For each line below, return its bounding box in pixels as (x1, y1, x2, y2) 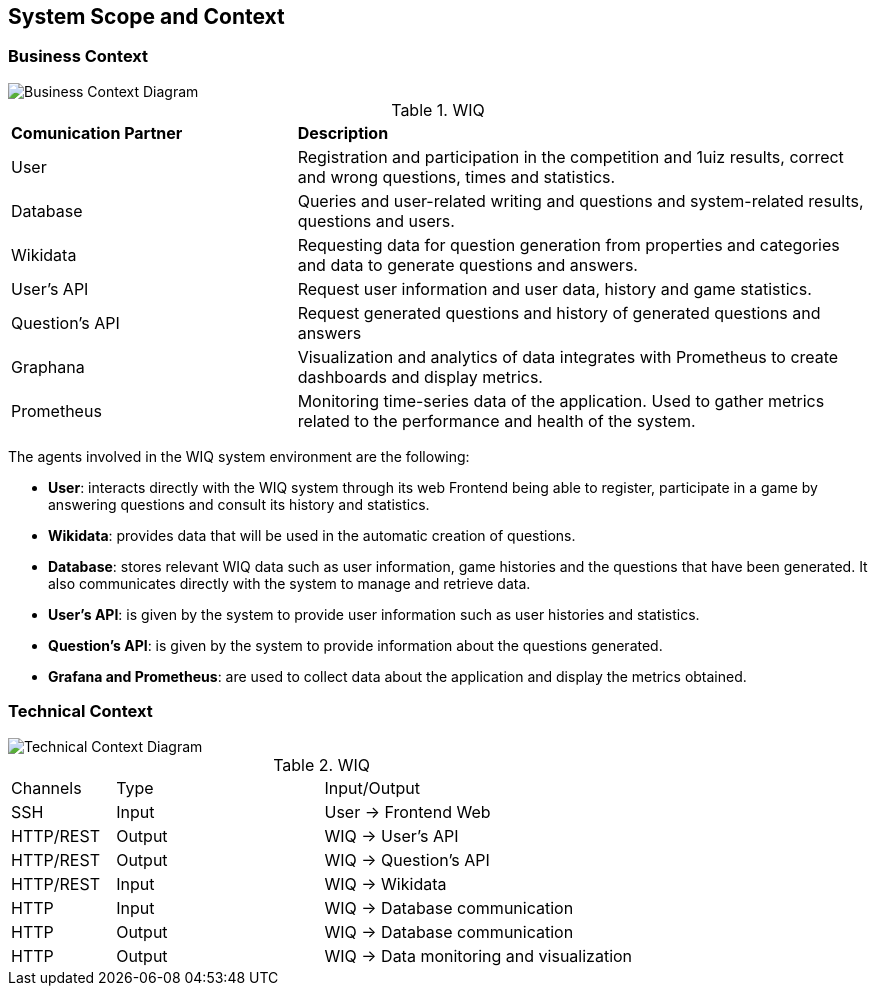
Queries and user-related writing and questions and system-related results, (297, 190, 864, 211)
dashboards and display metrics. (297, 366, 543, 387)
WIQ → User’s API (324, 825, 459, 846)
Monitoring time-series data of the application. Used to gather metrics (297, 390, 825, 411)
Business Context (8, 46, 149, 67)
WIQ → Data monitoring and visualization (324, 945, 633, 966)
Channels (11, 777, 82, 798)
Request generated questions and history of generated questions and (297, 302, 821, 323)
